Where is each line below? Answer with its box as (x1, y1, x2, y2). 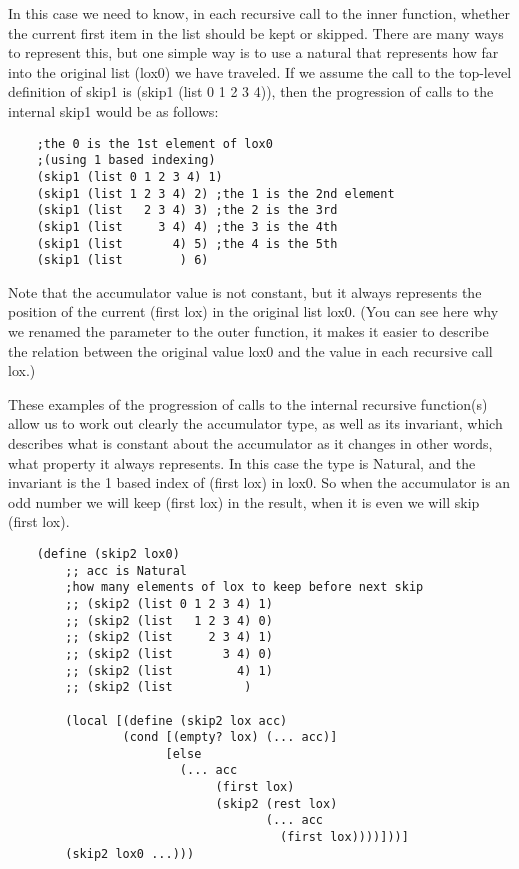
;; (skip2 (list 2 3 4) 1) (65, 630, 273, 645)
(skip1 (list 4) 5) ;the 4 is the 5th (36, 236, 338, 251)
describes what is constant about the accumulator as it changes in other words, (8, 432, 493, 453)
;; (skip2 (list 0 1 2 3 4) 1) (65, 596, 273, 611)
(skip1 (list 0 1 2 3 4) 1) (36, 169, 223, 184)
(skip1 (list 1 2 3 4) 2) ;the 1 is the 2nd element (36, 186, 395, 201)
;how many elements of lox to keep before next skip (65, 580, 424, 595)
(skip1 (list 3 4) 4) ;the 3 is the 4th (36, 219, 338, 234)
